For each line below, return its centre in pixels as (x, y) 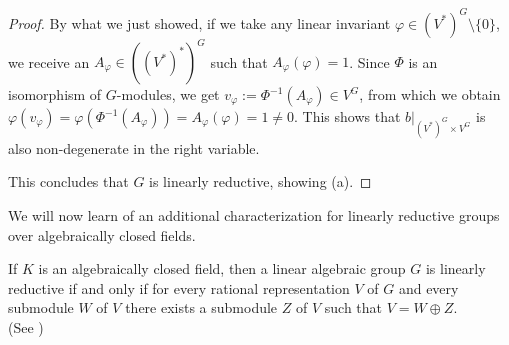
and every (428, 287)
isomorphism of (55, 94)
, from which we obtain (430, 94)
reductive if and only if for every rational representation (179, 287)
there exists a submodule (201, 307)
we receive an (49, 61)
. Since (369, 61)
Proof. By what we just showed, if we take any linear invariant (199, 22)
